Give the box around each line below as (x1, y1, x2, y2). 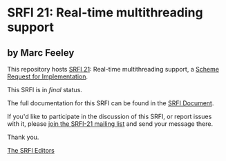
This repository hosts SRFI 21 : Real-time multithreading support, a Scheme (7, 65, 220, 73)
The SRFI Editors (7, 147, 55, 154)
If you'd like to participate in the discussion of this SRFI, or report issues (7, 112, 212, 120)
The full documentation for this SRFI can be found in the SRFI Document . (7, 99, 214, 107)
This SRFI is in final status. (7, 86, 83, 94)
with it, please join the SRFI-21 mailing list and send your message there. (7, 120, 213, 128)
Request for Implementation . (7, 72, 88, 80)
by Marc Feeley (7, 47, 75, 58)
